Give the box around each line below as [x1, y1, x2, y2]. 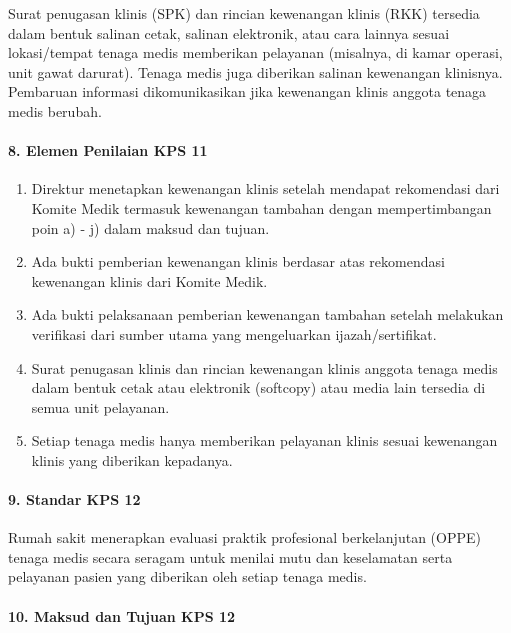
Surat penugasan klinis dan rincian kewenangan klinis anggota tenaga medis [31, 357, 498, 378]
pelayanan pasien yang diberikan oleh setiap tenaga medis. [8, 566, 367, 587]
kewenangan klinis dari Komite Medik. [31, 270, 268, 291]
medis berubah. [8, 100, 102, 121]
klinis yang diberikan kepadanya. [31, 449, 233, 470]
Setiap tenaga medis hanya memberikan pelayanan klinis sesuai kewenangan [31, 430, 498, 451]
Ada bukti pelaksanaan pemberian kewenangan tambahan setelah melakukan [31, 304, 504, 325]
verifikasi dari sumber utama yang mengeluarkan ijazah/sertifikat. [31, 323, 437, 344]
